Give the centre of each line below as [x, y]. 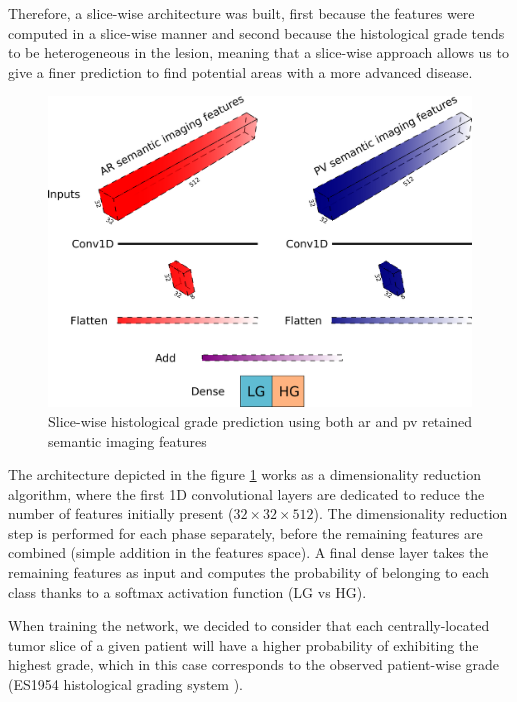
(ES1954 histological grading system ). [125, 684]
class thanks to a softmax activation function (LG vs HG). [187, 591]
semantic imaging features [127, 440]
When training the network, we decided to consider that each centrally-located [249, 625]
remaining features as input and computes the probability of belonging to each [249, 572]
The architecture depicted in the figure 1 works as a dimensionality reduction [244, 474]
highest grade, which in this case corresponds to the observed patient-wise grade [254, 664]
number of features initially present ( [121, 513]
